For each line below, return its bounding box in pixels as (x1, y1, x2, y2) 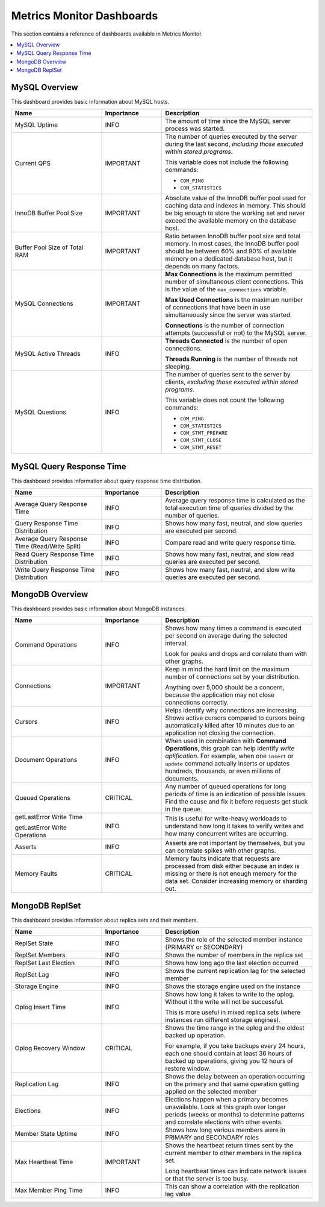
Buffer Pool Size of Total (14, 243, 84, 252)
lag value (165, 1190, 191, 1199)
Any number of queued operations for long (165, 782, 286, 791)
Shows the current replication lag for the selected (165, 967, 306, 975)
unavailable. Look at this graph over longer (165, 1103, 286, 1111)
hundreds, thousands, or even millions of (165, 767, 281, 775)
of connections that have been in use (165, 303, 271, 312)
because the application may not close (165, 691, 275, 699)
